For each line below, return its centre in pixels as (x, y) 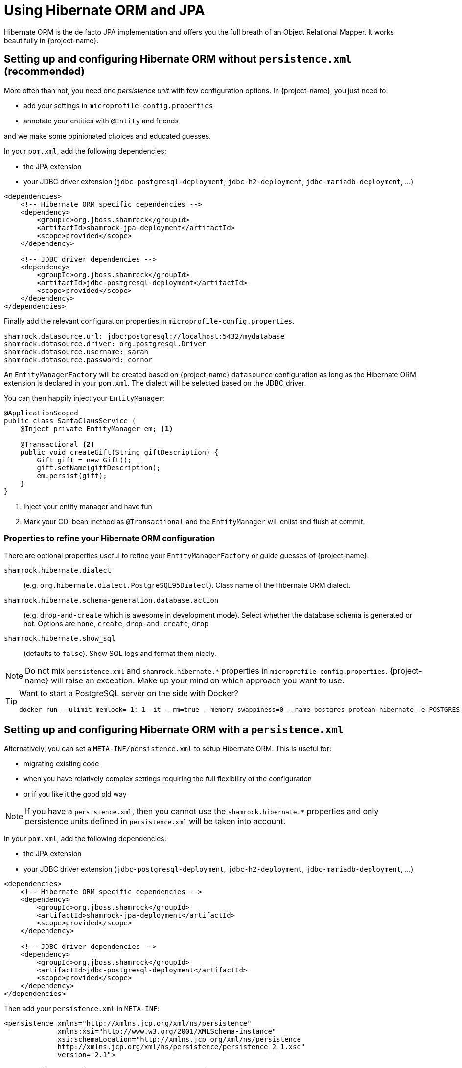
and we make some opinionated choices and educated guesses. (108, 136)
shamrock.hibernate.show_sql (60, 639)
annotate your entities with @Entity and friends (101, 121)
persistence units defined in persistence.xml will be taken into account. (155, 821)
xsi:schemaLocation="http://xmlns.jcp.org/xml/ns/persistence (179, 1039)
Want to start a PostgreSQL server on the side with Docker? (129, 693)
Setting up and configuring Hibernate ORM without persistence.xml (178, 59)
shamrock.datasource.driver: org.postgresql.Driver (105, 344)
